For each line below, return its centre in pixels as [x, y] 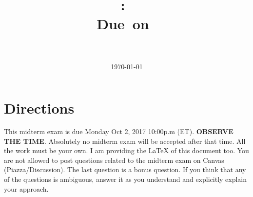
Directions [39, 108]
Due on [123, 24]
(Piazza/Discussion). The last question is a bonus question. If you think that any [125, 169]
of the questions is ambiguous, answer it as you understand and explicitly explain [126, 179]
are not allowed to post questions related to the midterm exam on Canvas [114, 160]
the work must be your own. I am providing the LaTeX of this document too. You [126, 150]
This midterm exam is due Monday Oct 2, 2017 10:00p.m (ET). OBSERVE [119, 131]
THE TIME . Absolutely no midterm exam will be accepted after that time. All [125, 141]
